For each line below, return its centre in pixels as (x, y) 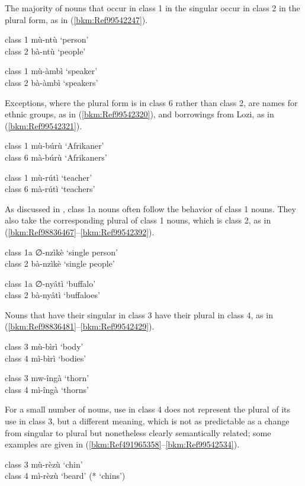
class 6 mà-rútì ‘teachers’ (50, 189)
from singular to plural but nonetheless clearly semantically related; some (138, 432)
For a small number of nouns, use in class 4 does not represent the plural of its (148, 409)
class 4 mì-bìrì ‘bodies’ (46, 358)
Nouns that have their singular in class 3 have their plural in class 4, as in (139, 314)
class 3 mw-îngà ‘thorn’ (47, 378)
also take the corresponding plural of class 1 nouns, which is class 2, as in (138, 220)
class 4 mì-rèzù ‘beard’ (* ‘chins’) (65, 476)
